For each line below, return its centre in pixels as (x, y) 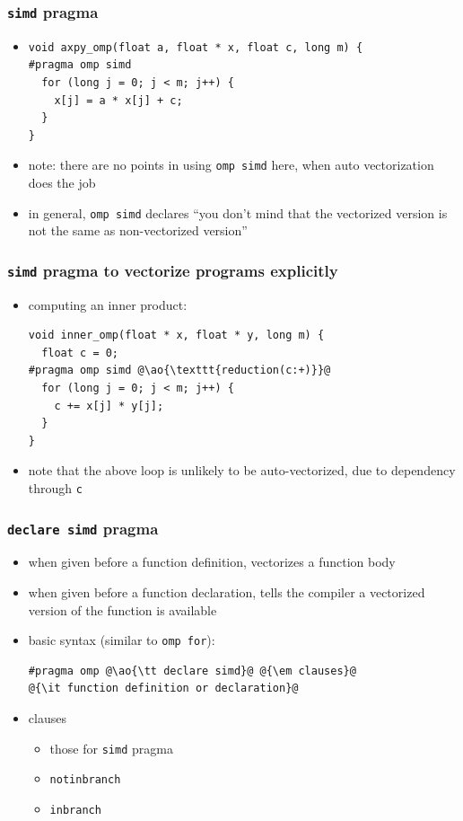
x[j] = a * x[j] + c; (118, 100)
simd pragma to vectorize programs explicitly (173, 270)
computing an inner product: (108, 304)
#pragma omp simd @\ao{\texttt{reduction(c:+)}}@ (179, 371)
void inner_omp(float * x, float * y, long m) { (176, 335)
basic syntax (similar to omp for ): (122, 640)
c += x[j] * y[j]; (109, 406)
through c (55, 487)
